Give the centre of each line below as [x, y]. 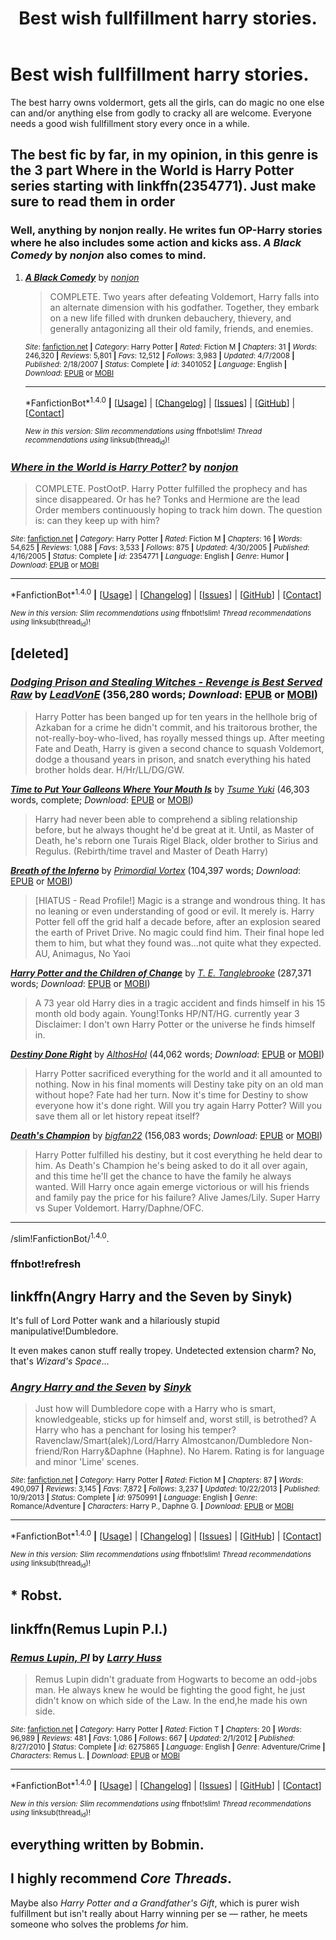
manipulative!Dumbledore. [64, 1331]
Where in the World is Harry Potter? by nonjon [124, 467]
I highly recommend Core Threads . [121, 1878]
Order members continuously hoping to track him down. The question [178, 509]
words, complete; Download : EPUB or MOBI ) [102, 799]
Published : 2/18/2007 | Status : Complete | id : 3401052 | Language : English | [156, 364]
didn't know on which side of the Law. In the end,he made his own [171, 1701]
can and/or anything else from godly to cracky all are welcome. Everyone [161, 113]
